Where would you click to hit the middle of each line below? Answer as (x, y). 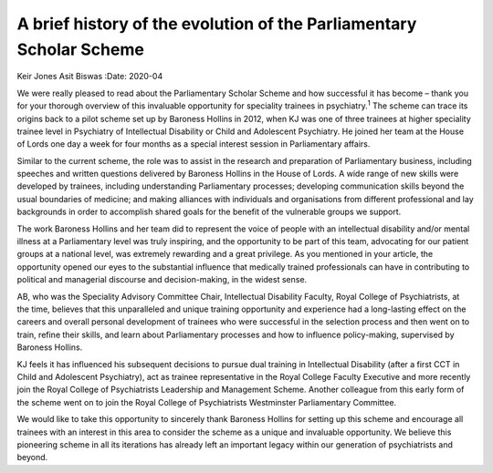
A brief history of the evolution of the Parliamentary (217, 24)
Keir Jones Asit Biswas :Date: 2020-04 (90, 77)
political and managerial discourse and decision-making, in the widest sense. (162, 280)
